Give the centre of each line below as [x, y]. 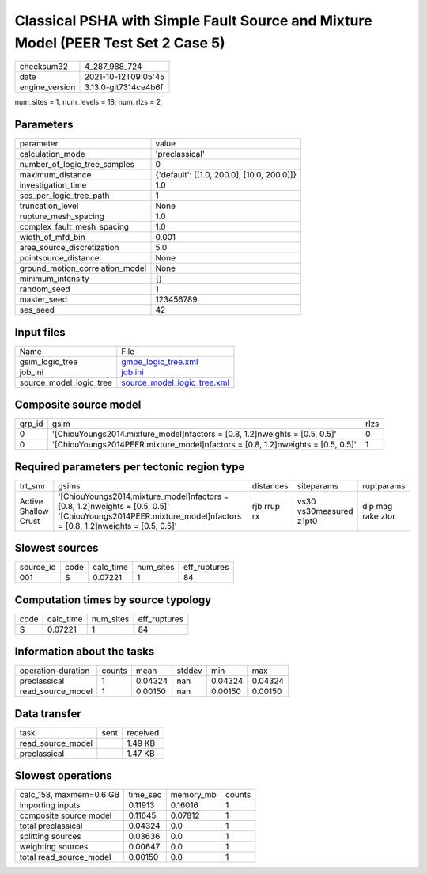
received [143, 732]
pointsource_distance [59, 258]
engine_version [47, 87]
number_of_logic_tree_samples [77, 165]
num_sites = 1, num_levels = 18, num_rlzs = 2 [88, 102]
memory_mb [193, 795]
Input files [40, 332]
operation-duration [55, 671]
